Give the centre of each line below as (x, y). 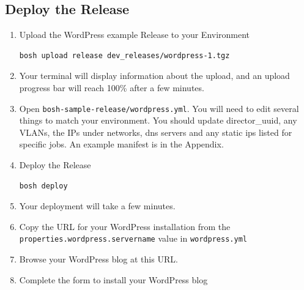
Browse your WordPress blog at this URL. (98, 259)
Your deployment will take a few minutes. (97, 206)
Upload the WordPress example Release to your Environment (135, 35)
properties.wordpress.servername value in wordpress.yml (133, 238)
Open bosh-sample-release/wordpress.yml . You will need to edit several (159, 108)
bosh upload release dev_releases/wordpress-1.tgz (124, 55)
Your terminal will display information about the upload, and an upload (154, 76)
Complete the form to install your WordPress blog (113, 279)
